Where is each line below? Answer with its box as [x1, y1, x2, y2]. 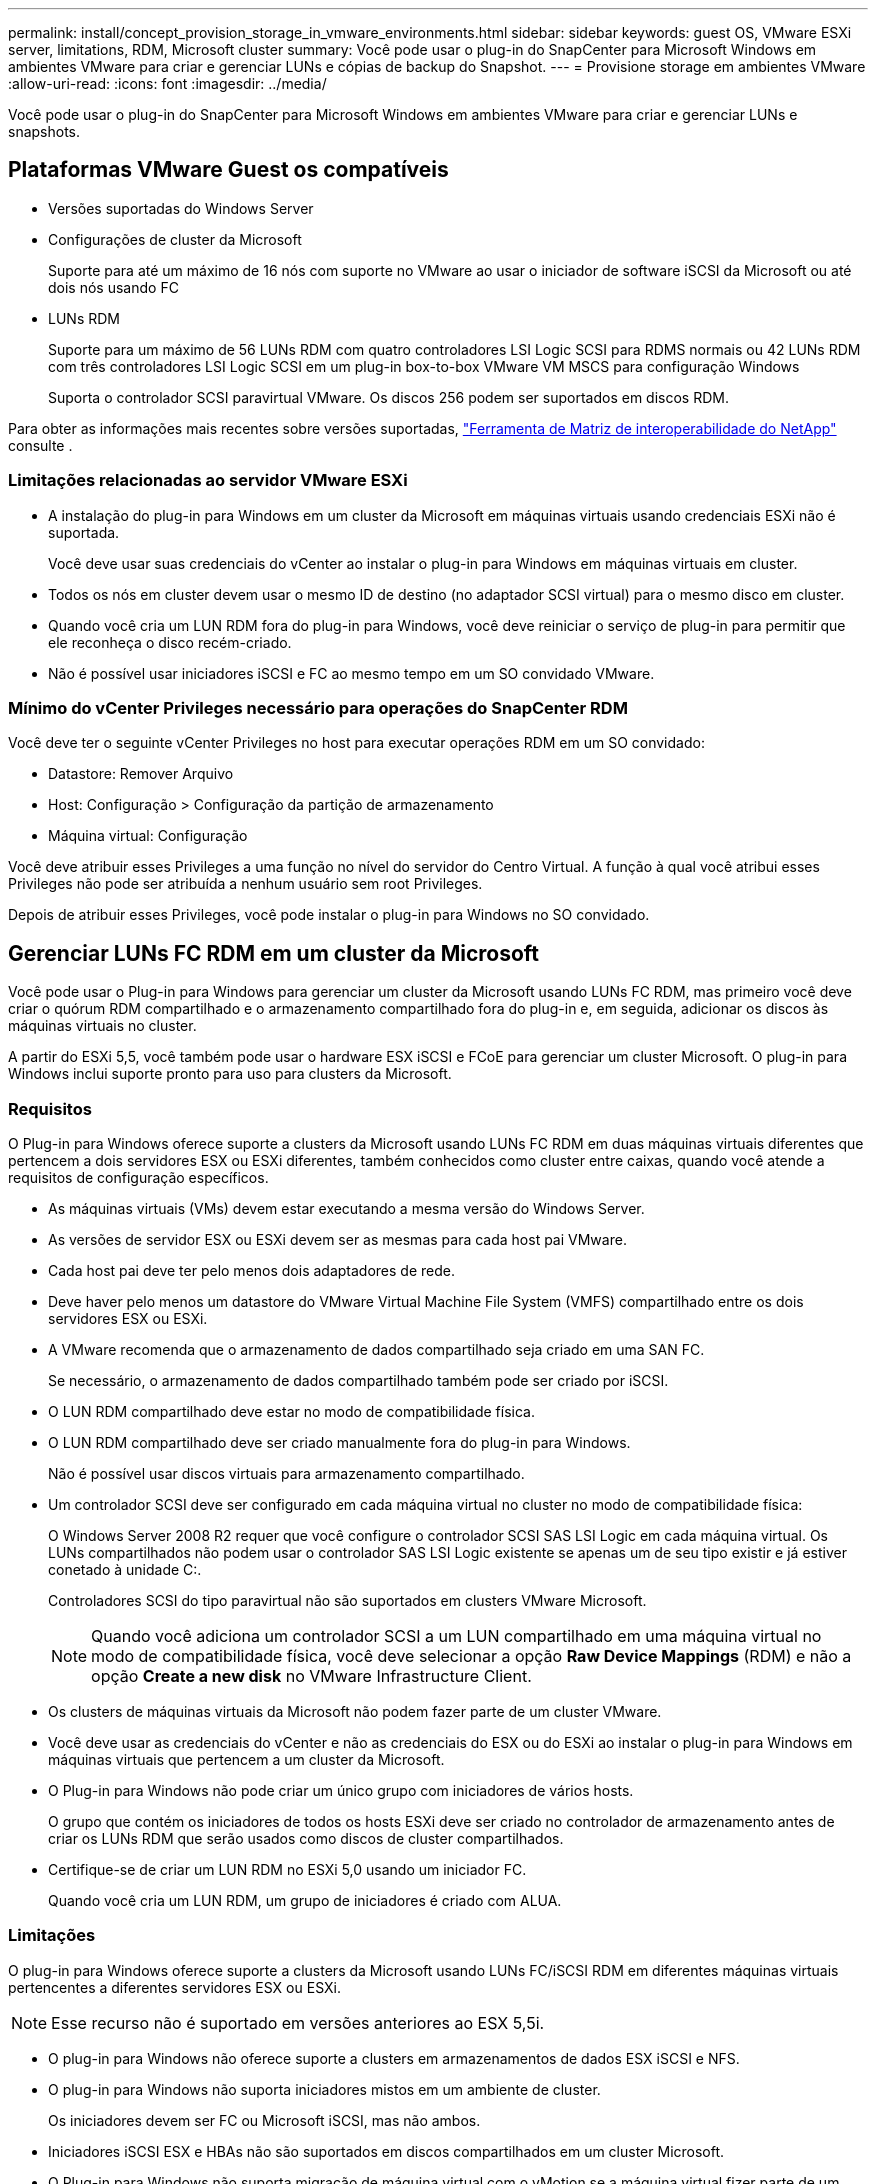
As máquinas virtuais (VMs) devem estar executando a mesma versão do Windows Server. [48, 1199, 645, 1217]
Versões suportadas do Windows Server [48, 199, 314, 217]
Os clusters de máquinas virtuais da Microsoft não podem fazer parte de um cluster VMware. [48, 1702, 662, 1720]
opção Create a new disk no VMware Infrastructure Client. [91, 1665, 532, 1686]
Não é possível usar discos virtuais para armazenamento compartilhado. [48, 1464, 525, 1482]
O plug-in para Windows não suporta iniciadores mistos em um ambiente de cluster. [48, 2080, 601, 2098]
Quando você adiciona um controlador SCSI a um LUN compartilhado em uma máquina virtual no [91, 1625, 822, 1646]
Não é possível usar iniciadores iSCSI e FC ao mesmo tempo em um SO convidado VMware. [48, 664, 655, 682]
